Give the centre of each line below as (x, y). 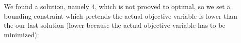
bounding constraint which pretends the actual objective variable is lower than (121, 16)
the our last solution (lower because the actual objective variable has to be (115, 25)
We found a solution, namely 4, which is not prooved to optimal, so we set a (117, 6)
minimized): (22, 34)
